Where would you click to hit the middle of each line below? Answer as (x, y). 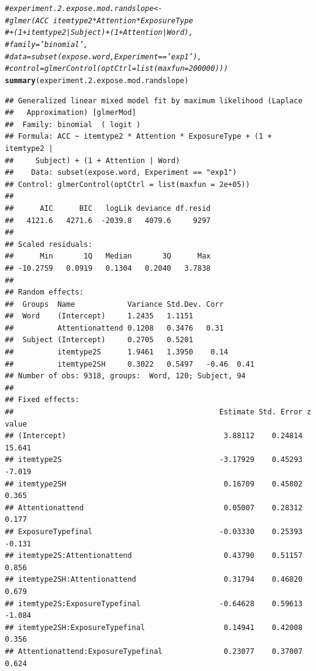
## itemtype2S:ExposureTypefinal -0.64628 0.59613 (154, 603)
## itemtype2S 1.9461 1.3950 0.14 (117, 352)
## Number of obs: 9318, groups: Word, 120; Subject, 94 (125, 376)
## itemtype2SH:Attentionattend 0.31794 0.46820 (154, 580)
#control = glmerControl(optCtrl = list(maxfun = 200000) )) (117, 69)
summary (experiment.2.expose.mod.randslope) (97, 80)
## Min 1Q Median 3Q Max (108, 256)
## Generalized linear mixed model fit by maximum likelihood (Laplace (154, 101)
